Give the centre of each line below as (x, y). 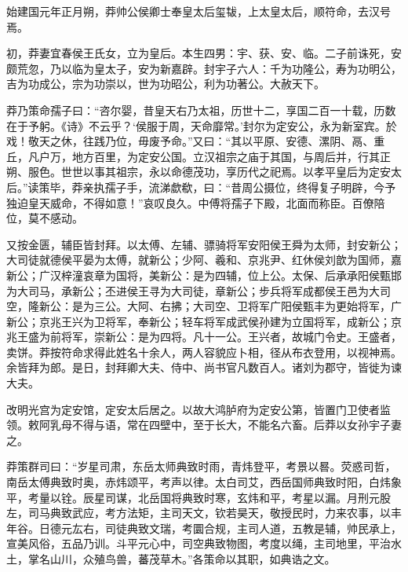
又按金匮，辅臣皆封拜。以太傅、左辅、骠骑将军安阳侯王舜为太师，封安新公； (204, 244)
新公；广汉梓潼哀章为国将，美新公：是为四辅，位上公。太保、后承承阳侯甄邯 (204, 275)
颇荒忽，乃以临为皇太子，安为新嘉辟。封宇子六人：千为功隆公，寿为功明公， (204, 68)
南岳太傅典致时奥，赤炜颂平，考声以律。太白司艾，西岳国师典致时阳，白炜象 (204, 482)
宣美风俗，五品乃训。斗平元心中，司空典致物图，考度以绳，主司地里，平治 (199, 543)
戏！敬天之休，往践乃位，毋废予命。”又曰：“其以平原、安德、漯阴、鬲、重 (196, 141)
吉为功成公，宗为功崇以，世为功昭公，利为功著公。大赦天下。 (166, 84)
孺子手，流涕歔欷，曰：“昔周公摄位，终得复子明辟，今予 (250, 187)
